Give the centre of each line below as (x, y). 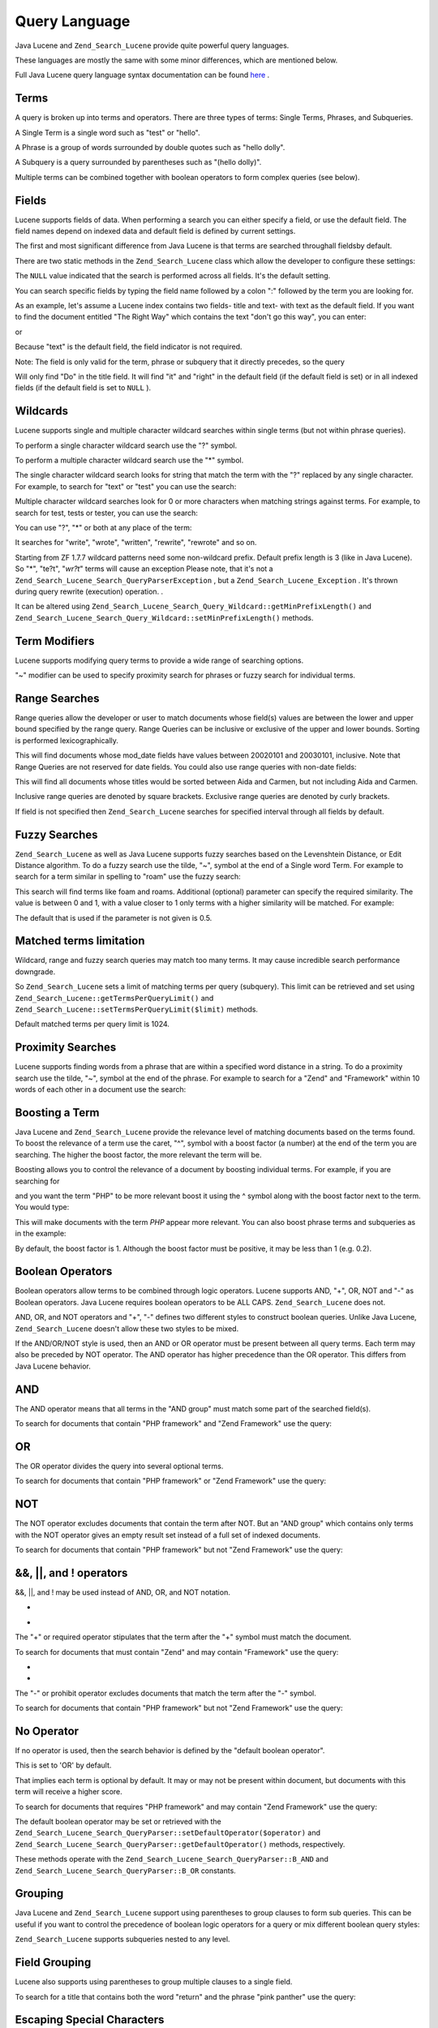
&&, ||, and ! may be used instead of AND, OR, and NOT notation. (122, 1592)
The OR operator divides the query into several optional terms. (119, 1466)
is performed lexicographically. (67, 740)
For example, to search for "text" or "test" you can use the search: (126, 486)
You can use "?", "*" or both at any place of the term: (103, 528)
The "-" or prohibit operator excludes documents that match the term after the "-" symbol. (165, 1693)
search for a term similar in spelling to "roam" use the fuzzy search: (128, 877)
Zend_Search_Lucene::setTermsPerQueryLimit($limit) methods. (137, 1009)
